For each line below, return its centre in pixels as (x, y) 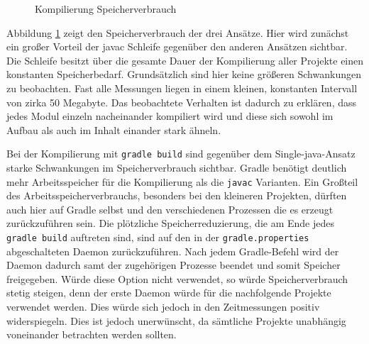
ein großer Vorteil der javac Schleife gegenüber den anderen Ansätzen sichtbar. (177, 46)
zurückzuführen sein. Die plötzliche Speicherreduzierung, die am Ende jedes (170, 223)
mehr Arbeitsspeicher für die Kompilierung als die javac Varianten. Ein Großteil (182, 181)
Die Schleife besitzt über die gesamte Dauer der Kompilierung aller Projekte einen (185, 60)
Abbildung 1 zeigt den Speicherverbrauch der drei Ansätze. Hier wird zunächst (178, 32)
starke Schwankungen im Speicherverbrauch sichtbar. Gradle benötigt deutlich (177, 167)
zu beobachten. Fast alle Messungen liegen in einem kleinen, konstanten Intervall (182, 88)
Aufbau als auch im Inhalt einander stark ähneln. (114, 129)
